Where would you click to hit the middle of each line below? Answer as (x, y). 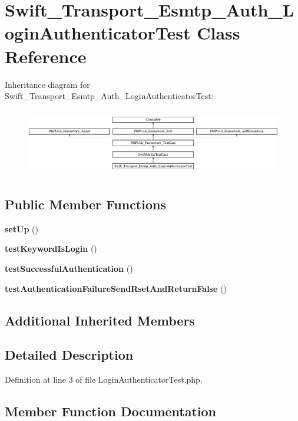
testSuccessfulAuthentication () (69, 268)
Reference (46, 56)
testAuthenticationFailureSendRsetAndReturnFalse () (116, 288)
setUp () (21, 228)
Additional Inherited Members (100, 320)
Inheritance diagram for (47, 84)
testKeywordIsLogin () (51, 249)
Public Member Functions (85, 204)
